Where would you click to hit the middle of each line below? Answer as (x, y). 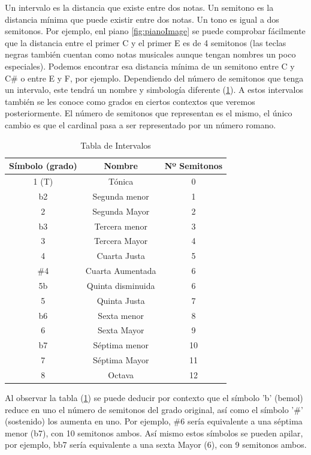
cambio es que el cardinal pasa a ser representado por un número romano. (141, 124)
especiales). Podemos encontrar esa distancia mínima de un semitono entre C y (150, 66)
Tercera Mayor (121, 241)
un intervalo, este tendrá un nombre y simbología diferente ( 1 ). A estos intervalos (154, 90)
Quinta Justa (121, 300)
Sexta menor (121, 315)
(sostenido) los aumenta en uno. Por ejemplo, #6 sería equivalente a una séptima (154, 421)
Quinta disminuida (121, 285)
